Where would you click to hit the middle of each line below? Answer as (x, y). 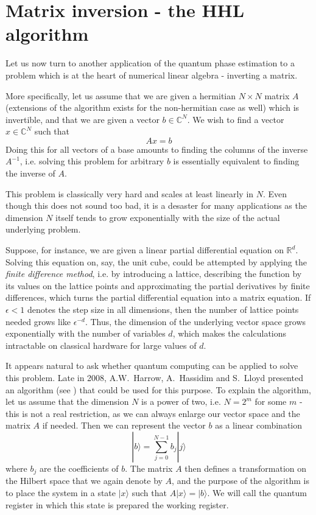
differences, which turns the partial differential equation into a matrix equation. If (158, 297)
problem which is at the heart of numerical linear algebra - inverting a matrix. (152, 75)
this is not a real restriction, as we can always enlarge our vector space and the (153, 413)
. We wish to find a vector (236, 119)
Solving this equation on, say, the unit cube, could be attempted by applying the (156, 261)
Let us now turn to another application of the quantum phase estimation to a (150, 63)
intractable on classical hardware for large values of (101, 345)
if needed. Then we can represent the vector (124, 425)
